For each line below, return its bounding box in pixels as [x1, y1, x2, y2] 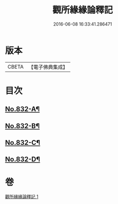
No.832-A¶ [5, 105, 40, 113]
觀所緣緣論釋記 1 [5, 194, 38, 200]
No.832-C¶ [5, 138, 40, 147]
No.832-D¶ [5, 155, 40, 164]
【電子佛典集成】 [28, 64, 68, 70]
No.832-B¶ [5, 122, 40, 130]
